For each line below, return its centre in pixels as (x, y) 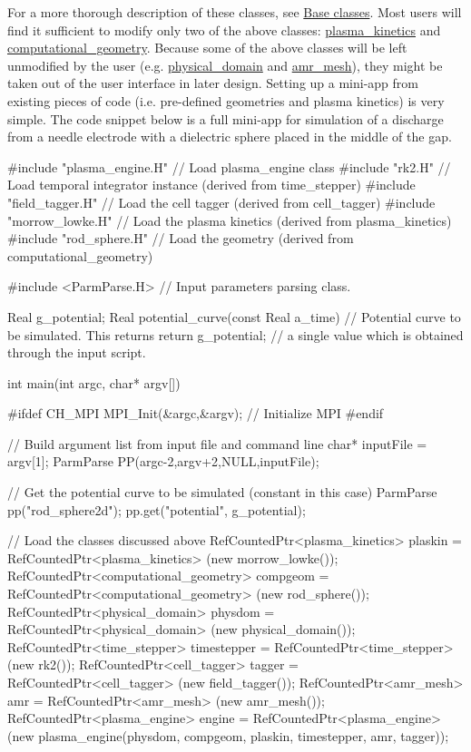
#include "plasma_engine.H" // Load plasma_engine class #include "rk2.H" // (229, 166)
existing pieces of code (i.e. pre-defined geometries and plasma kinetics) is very (226, 100)
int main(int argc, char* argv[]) (94, 382)
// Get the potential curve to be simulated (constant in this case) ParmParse (222, 492)
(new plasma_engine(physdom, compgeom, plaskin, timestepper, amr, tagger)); (228, 735)
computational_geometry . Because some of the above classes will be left (207, 48)
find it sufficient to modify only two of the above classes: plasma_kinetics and (224, 29)
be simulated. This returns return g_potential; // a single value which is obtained (235, 334)
